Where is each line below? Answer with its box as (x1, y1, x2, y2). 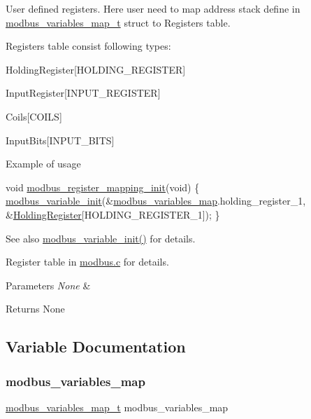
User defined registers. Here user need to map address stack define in (6, 1, 301, 15)
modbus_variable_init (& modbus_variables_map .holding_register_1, (6, 193, 306, 208)
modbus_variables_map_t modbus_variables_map (6, 399, 229, 414)
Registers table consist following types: (6, 39, 171, 53)
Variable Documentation (6, 336, 186, 357)
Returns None (6, 301, 65, 316)
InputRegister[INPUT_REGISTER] (6, 85, 161, 100)
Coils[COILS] (6, 109, 62, 123)
